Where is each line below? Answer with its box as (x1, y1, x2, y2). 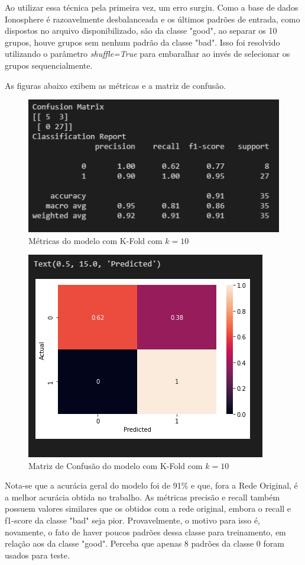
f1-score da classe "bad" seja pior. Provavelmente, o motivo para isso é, (5, 514, 260, 527)
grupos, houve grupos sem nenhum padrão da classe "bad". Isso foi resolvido (5, 36, 280, 48)
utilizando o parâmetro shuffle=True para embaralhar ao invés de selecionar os (5, 47, 290, 60)
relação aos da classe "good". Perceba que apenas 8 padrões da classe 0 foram (5, 537, 284, 550)
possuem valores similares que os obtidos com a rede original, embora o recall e (5, 502, 291, 515)
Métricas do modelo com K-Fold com (28, 234, 163, 246)
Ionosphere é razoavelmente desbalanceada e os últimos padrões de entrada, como (5, 12, 300, 25)
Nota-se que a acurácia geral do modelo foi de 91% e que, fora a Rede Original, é (5, 479, 298, 492)
